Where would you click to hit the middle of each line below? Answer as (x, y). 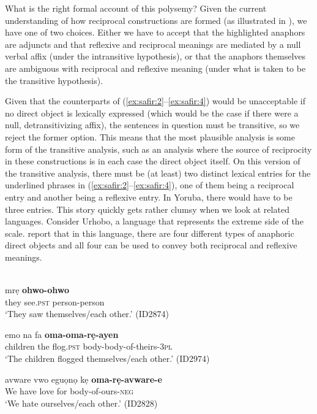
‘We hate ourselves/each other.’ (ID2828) (81, 403)
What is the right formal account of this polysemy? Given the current (136, 8)
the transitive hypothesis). (54, 80)
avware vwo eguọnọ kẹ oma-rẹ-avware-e (84, 379)
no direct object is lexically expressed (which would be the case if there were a (152, 113)
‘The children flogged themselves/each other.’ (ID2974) (107, 358)
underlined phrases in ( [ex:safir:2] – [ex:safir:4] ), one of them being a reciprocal (150, 185)
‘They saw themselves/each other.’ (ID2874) (87, 314)
